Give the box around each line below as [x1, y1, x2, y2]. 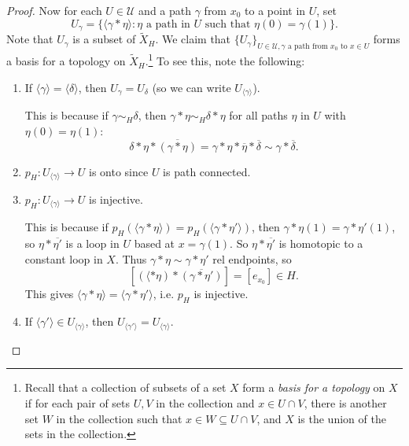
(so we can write [152, 79, 231, 95]
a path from [287, 42, 328, 51]
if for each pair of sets [24, 394, 131, 411]
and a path [138, 2, 192, 18]
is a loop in [65, 235, 120, 252]
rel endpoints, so [212, 250, 292, 267]
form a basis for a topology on [242, 379, 385, 396]
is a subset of [72, 31, 136, 47]
